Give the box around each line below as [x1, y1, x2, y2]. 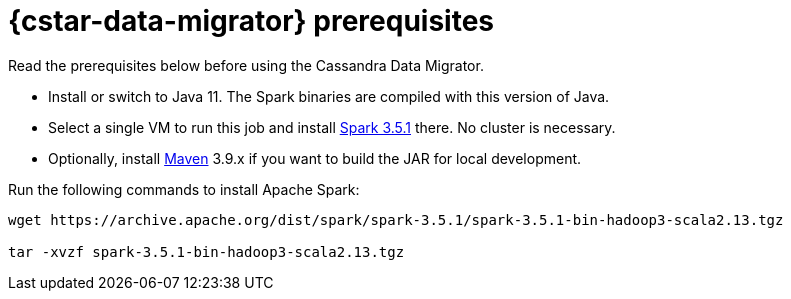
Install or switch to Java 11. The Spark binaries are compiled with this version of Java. [48, 87, 610, 105]
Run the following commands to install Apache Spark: [8, 180, 360, 198]
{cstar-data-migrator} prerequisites [8, 4, 495, 38]
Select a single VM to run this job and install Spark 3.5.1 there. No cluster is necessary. [48, 118, 616, 136]
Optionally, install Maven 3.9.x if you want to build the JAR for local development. [48, 149, 582, 167]
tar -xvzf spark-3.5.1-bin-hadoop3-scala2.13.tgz [8, 243, 405, 260]
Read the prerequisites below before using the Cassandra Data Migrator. [8, 56, 484, 74]
